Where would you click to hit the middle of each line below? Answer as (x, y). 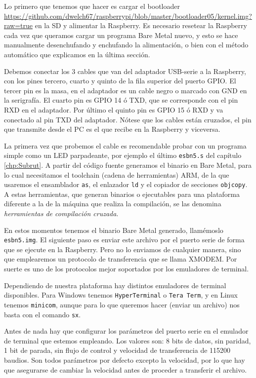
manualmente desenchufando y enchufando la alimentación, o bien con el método (126, 45)
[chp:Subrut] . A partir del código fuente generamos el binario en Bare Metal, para (128, 165)
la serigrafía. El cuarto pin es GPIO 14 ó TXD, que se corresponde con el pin (121, 100)
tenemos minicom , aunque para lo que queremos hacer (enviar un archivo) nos (122, 304)
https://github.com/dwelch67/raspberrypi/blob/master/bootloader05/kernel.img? (128, 16)
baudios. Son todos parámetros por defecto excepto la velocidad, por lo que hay (125, 359)
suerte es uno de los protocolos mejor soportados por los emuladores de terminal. (127, 269)
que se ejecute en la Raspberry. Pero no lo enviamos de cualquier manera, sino (123, 249)
